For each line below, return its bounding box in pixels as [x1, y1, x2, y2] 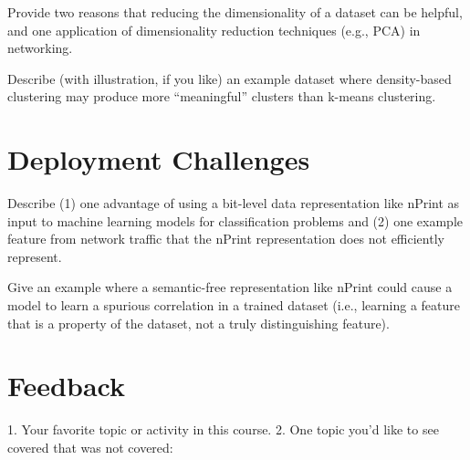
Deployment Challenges [7, 141, 310, 178]
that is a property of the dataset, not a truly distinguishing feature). [7, 313, 390, 332]
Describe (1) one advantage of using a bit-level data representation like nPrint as [7, 193, 460, 213]
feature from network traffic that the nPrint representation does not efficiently [7, 229, 444, 248]
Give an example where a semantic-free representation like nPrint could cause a [7, 277, 453, 297]
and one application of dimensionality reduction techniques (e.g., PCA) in [7, 20, 421, 39]
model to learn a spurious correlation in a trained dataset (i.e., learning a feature [7, 296, 460, 315]
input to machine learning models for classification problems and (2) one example [7, 211, 463, 230]
